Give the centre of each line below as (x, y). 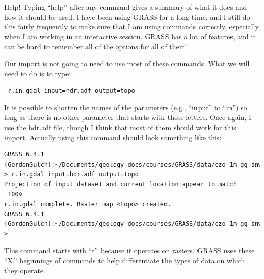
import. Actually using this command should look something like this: (113, 137)
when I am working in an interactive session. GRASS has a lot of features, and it (130, 36)
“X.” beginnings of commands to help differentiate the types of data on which (125, 261)
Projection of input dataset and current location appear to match (121, 184)
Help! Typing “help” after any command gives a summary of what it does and (126, 7)
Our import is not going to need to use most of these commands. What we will (127, 63)
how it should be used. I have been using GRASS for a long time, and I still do (127, 16)
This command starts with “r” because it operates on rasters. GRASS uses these (129, 250)
